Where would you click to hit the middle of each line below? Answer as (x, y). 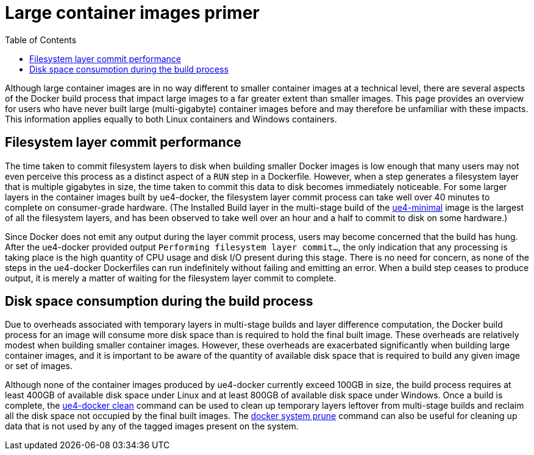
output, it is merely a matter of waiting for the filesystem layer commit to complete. (171, 278)
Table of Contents (41, 40)
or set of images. (39, 366)
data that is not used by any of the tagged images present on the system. (152, 426)
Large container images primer (132, 13)
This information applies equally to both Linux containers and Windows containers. (171, 119)
